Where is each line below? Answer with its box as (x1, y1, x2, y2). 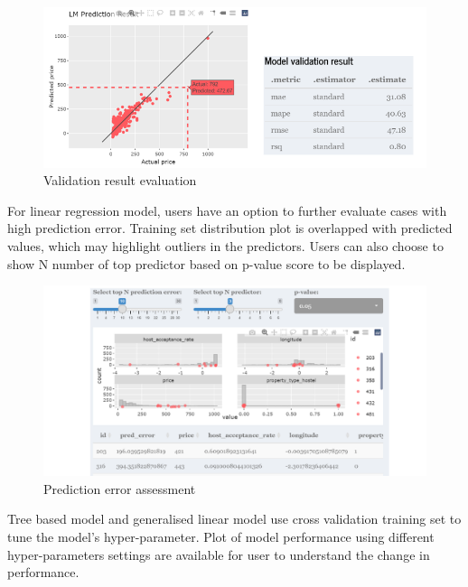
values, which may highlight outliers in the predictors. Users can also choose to (7, 236, 444, 255)
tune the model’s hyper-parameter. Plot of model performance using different (7, 527, 435, 546)
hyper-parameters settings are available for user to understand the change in (7, 545, 430, 564)
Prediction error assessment (43, 479, 196, 498)
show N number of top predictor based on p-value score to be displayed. (7, 254, 406, 273)
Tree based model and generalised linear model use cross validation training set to (7, 509, 462, 528)
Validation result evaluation (43, 171, 197, 190)
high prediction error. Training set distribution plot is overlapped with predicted (7, 219, 453, 238)
